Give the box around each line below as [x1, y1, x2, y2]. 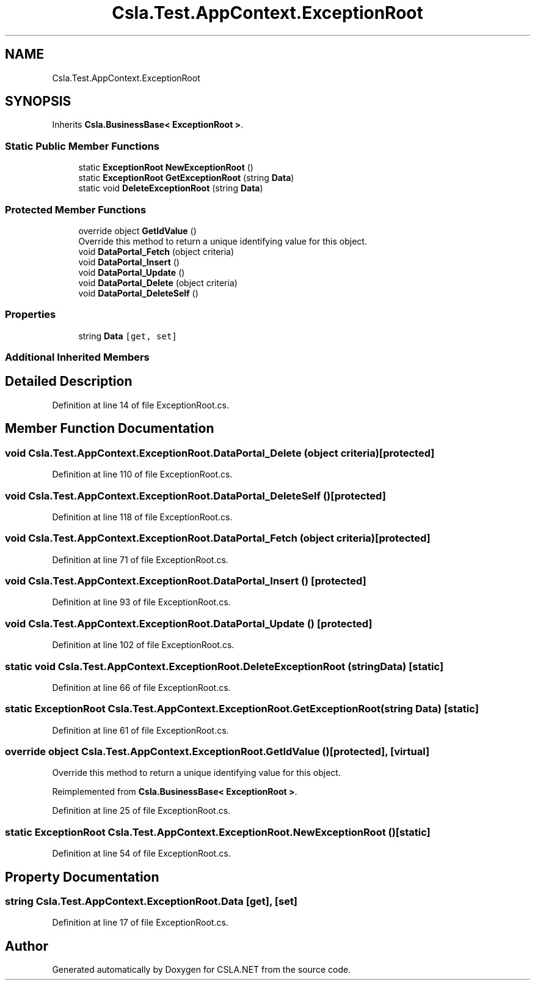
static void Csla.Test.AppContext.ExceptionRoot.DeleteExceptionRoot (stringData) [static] [5, 660, 444, 673]
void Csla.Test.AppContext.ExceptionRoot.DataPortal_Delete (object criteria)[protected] [5, 446, 435, 459]
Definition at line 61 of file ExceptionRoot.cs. [52, 725, 229, 736]
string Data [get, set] [78, 330, 177, 341]
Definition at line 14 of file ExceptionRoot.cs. [52, 399, 229, 410]
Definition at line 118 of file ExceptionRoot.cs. [52, 511, 233, 522]
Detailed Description [5, 374, 133, 389]
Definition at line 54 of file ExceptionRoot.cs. [52, 848, 231, 859]
